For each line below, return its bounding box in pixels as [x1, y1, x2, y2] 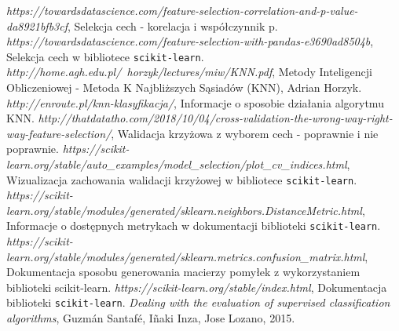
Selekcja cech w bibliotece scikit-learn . [6, 48, 204, 64]
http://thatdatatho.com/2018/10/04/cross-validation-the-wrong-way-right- [38, 110, 393, 126]
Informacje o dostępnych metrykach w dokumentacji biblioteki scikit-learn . [6, 217, 381, 234]
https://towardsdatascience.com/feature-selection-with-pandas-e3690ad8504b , [6, 33, 374, 49]
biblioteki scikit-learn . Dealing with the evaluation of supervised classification [6, 294, 390, 311]
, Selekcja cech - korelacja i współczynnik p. [68, 17, 278, 34]
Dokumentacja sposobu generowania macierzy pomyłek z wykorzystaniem [6, 264, 361, 280]
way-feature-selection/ [6, 125, 112, 141]
